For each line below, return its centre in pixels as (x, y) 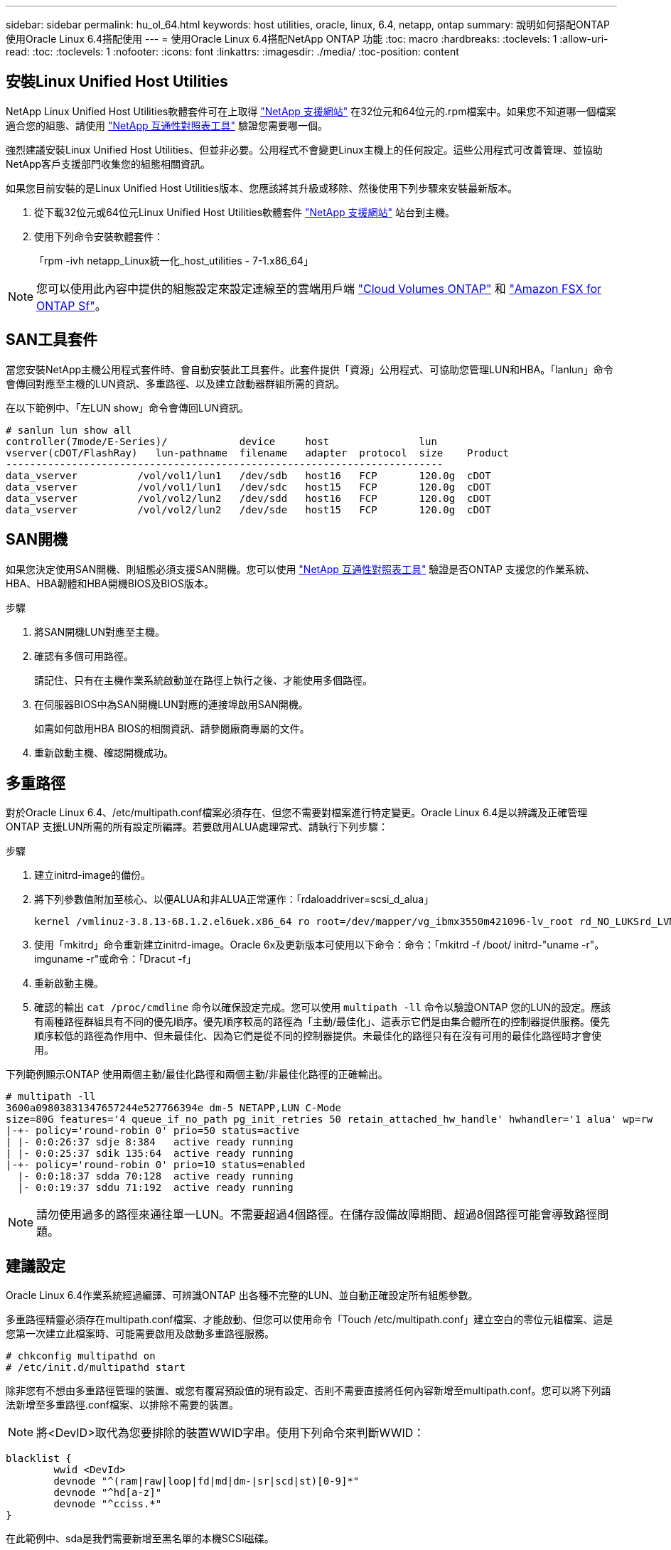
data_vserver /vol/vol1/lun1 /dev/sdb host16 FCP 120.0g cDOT (248, 475)
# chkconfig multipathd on (81, 1356)
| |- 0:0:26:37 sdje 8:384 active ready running (150, 1142)
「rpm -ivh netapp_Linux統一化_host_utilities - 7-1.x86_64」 (174, 260)
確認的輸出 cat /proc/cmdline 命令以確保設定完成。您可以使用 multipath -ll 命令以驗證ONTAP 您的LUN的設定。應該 (323, 1007)
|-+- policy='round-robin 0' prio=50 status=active (153, 1131)
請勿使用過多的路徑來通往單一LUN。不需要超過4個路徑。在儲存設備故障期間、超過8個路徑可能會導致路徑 (317, 1215)
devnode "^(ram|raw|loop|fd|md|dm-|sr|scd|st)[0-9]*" (206, 1481)
